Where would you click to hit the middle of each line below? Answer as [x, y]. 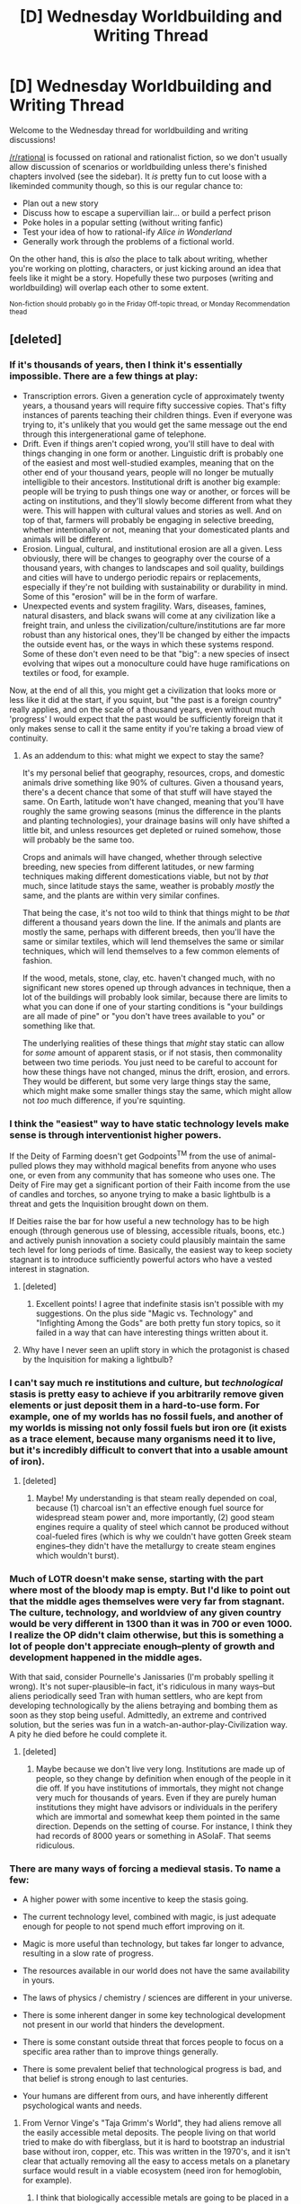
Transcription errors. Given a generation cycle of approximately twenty [153, 395]
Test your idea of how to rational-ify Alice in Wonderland [127, 232]
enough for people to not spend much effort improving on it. [133, 1926]
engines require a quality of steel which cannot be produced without [162, 1526]
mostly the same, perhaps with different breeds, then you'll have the [149, 931]
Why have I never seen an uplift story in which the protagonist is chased [156, 1349]
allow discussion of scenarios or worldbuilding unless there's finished [138, 166]
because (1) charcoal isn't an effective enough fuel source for [150, 1507]
